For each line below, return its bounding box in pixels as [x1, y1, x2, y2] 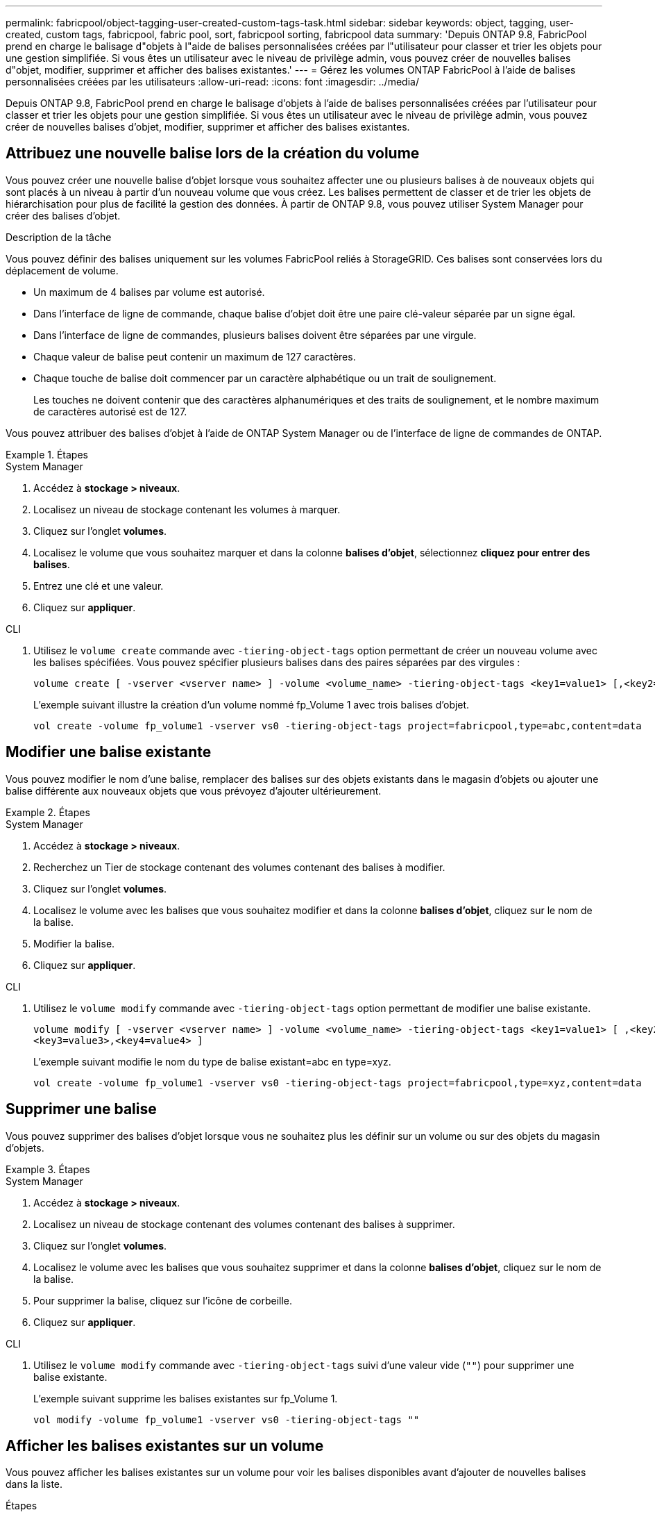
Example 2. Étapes [6, 806, 90, 818]
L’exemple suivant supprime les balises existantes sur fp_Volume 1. [33, 1392, 338, 1404]
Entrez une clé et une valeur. [33, 579, 164, 592]
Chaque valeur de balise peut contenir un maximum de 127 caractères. [33, 350, 356, 363]
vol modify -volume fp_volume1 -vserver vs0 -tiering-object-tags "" [33, 1414, 420, 1425]
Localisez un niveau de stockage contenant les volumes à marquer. [33, 503, 341, 515]
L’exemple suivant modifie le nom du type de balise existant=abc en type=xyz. [33, 1055, 391, 1068]
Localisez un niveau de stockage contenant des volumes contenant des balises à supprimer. [33, 1218, 455, 1230]
